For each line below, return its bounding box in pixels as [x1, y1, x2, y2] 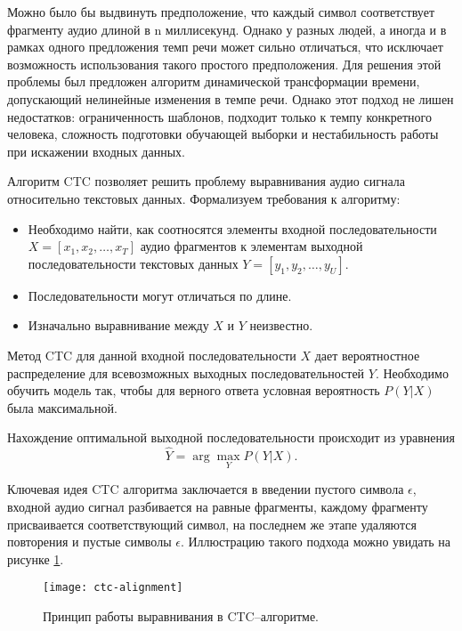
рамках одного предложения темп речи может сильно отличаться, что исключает [7, 37, 443, 56]
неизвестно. [249, 316, 313, 335]
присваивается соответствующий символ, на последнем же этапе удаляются [7, 514, 417, 533]
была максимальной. [7, 398, 118, 417]
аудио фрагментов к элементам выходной [140, 237, 363, 255]
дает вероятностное [314, 345, 420, 364]
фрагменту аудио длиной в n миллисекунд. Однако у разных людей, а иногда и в [7, 20, 447, 38]
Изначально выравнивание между [28, 316, 209, 335]
